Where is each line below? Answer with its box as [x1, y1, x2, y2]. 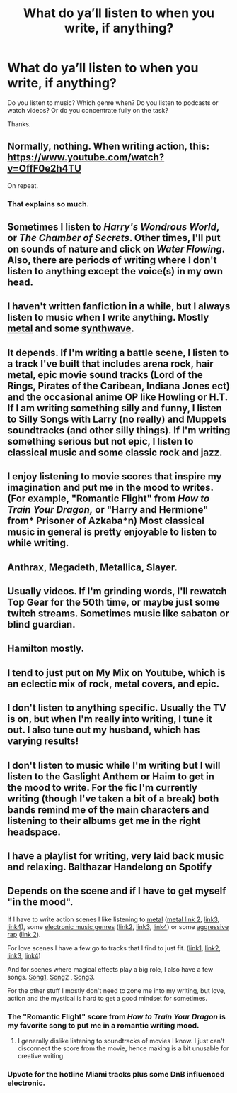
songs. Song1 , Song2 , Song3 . [7, 972, 96, 981]
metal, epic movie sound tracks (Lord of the [7, 369, 203, 381]
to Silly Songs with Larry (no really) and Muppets [7, 413, 227, 425]
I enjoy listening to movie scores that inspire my [7, 470, 222, 483]
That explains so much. [7, 199, 90, 209]
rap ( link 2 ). [7, 930, 41, 938]
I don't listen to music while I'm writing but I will [7, 759, 221, 771]
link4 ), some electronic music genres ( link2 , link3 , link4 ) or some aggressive [7, 922, 229, 931]
